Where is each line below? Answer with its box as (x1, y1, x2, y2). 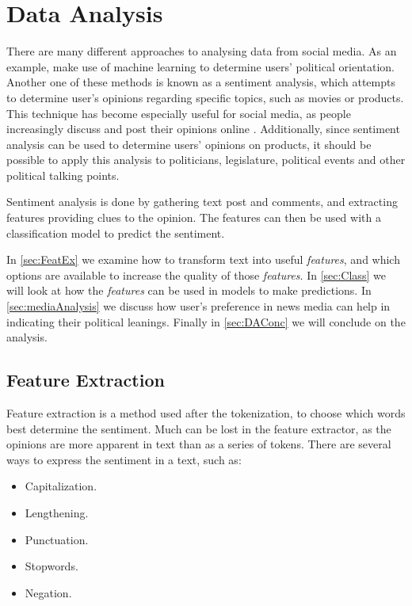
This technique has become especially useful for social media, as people (6, 105, 351, 121)
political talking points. (6, 166, 120, 183)
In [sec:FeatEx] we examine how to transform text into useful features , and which (6, 251, 400, 268)
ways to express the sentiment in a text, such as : (6, 451, 242, 467)
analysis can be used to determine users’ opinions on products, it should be (6, 135, 372, 152)
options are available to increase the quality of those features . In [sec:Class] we (6, 266, 386, 283)
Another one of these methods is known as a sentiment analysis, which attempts (6, 74, 395, 90)
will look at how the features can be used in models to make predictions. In (6, 282, 372, 299)
